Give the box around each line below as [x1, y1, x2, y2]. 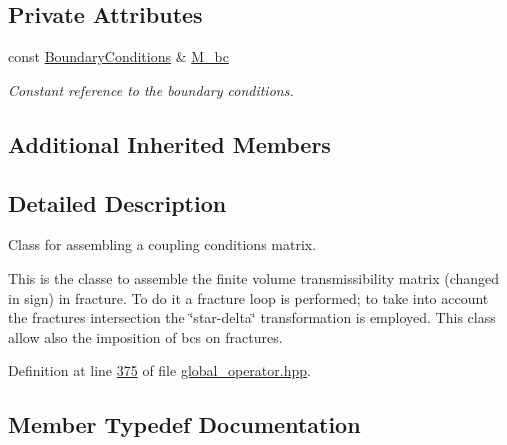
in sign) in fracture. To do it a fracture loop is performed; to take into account [8, 287, 489, 308]
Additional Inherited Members [8, 128, 331, 159]
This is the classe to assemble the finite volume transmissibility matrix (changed [8, 267, 500, 288]
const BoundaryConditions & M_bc [8, 46, 229, 67]
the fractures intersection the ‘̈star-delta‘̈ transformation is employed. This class [8, 307, 496, 328]
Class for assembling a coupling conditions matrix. [8, 234, 317, 255]
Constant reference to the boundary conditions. [8, 79, 294, 100]
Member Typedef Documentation [8, 409, 361, 440]
